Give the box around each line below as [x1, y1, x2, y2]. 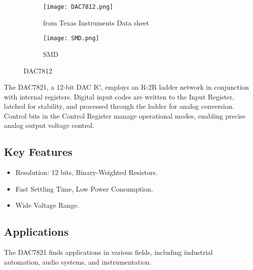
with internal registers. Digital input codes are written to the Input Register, [4, 91, 234, 101]
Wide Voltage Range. [15, 200, 79, 210]
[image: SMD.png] [43, 35, 99, 42]
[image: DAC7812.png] [43, 3, 114, 10]
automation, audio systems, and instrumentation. [4, 256, 152, 267]
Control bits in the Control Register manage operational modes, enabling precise [4, 110, 246, 121]
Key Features [4, 144, 73, 159]
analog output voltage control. [4, 120, 94, 130]
